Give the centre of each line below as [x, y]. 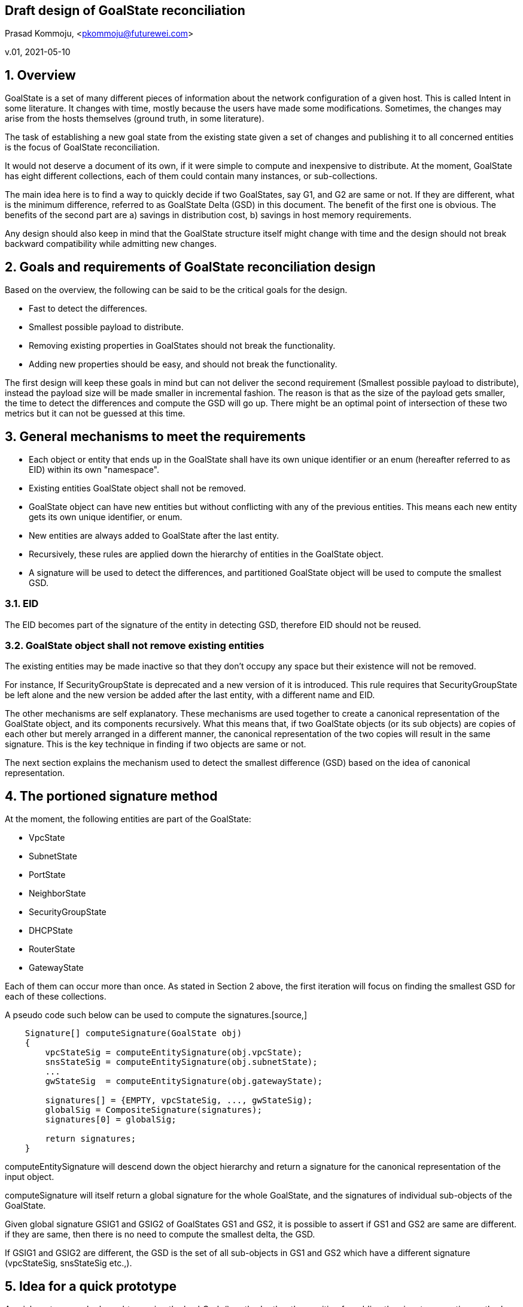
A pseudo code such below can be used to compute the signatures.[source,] [156, 1015]
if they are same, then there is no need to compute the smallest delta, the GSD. [160, 1234]
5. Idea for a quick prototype [91, 1286]
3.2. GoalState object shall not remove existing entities [135, 646]
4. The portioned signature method [111, 796]
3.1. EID [22, 604]
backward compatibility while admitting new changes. [111, 244]
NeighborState [57, 894]
